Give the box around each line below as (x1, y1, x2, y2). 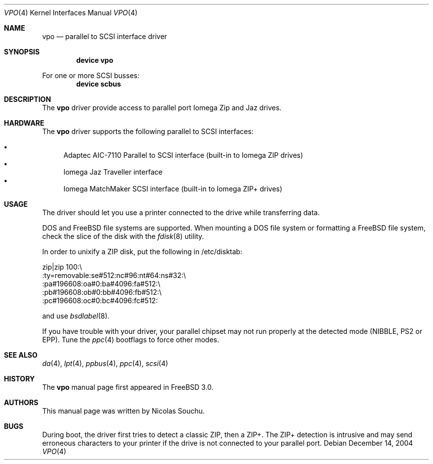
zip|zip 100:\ (42, 263, 82, 271)
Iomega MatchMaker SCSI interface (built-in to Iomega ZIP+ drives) (63, 185, 283, 193)
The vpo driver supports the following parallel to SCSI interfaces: (42, 127, 254, 136)
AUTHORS (4, 398, 39, 407)
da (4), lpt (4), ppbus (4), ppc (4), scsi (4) (42, 359, 169, 368)
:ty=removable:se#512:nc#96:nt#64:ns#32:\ (42, 271, 186, 279)
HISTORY (4, 374, 35, 383)
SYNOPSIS (4, 47, 40, 56)
